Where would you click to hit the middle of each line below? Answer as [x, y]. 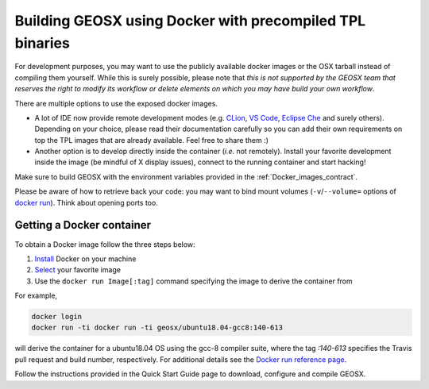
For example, [36, 296]
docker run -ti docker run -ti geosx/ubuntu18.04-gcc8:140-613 [157, 328]
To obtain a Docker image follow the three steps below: [105, 244]
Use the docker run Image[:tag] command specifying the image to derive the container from [193, 281]
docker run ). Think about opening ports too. [86, 202]
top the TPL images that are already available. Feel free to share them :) [152, 140]
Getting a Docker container [83, 225]
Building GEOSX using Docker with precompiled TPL [190, 21]
